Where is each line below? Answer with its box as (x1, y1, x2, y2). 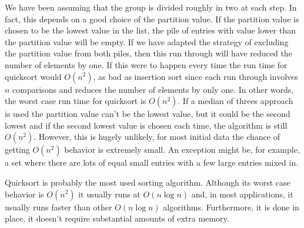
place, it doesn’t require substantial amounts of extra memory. (5, 212, 229, 224)
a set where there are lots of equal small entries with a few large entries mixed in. (5, 156, 299, 169)
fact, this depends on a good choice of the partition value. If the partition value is (5, 12, 299, 25)
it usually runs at (78, 187, 141, 200)
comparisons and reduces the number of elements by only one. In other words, (12, 83, 294, 95)
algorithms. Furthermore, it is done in (163, 200, 299, 213)
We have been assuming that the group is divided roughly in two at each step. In (5, 1, 297, 13)
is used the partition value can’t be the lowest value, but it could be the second (5, 108, 290, 120)
